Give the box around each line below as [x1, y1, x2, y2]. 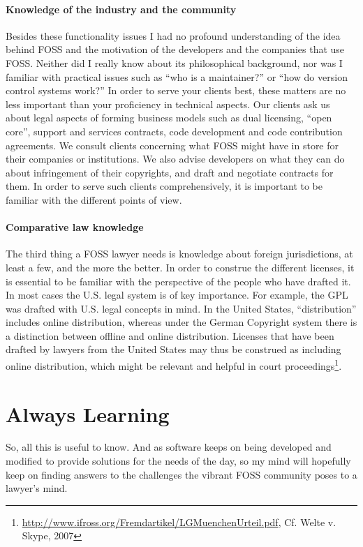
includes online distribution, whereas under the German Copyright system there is [6, 315, 357, 329]
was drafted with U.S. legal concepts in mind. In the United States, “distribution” [6, 301, 357, 315]
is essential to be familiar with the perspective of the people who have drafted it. [6, 273, 351, 288]
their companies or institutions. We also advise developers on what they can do [6, 151, 345, 166]
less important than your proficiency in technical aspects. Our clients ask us [6, 96, 330, 111]
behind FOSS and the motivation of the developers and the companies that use [6, 42, 345, 57]
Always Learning [6, 399, 170, 428]
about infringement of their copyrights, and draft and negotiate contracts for [6, 165, 334, 179]
